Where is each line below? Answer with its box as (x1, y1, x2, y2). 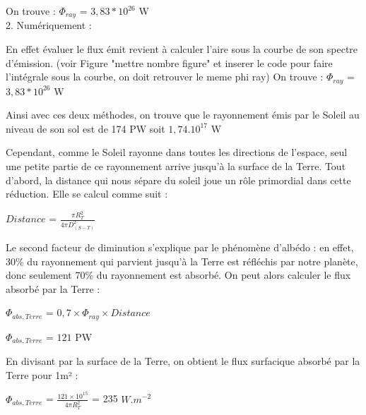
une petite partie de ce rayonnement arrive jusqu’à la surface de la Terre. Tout (6, 159, 346, 174)
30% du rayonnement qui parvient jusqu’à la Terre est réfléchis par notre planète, (6, 253, 358, 268)
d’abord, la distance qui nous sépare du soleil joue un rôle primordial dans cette (6, 172, 351, 187)
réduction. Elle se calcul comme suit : (6, 186, 168, 201)
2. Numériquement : (6, 18, 92, 32)
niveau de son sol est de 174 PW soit (6, 121, 165, 136)
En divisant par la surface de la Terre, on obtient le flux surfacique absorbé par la (6, 354, 360, 368)
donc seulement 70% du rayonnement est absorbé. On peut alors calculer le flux (6, 267, 351, 282)
